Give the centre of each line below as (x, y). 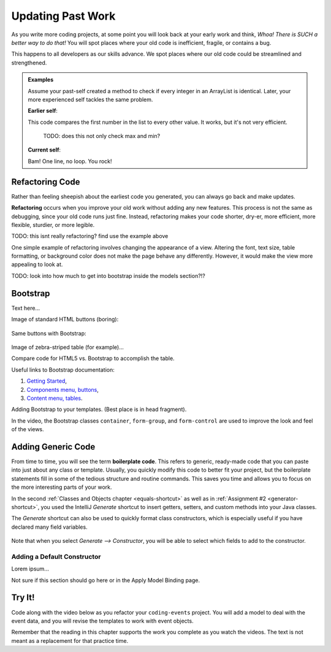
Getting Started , (47, 381)
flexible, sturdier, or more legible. (53, 224)
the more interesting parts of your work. (62, 487)
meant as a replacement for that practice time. (70, 640)
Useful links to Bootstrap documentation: (63, 370)
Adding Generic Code (53, 447)
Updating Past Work (63, 16)
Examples (41, 80)
